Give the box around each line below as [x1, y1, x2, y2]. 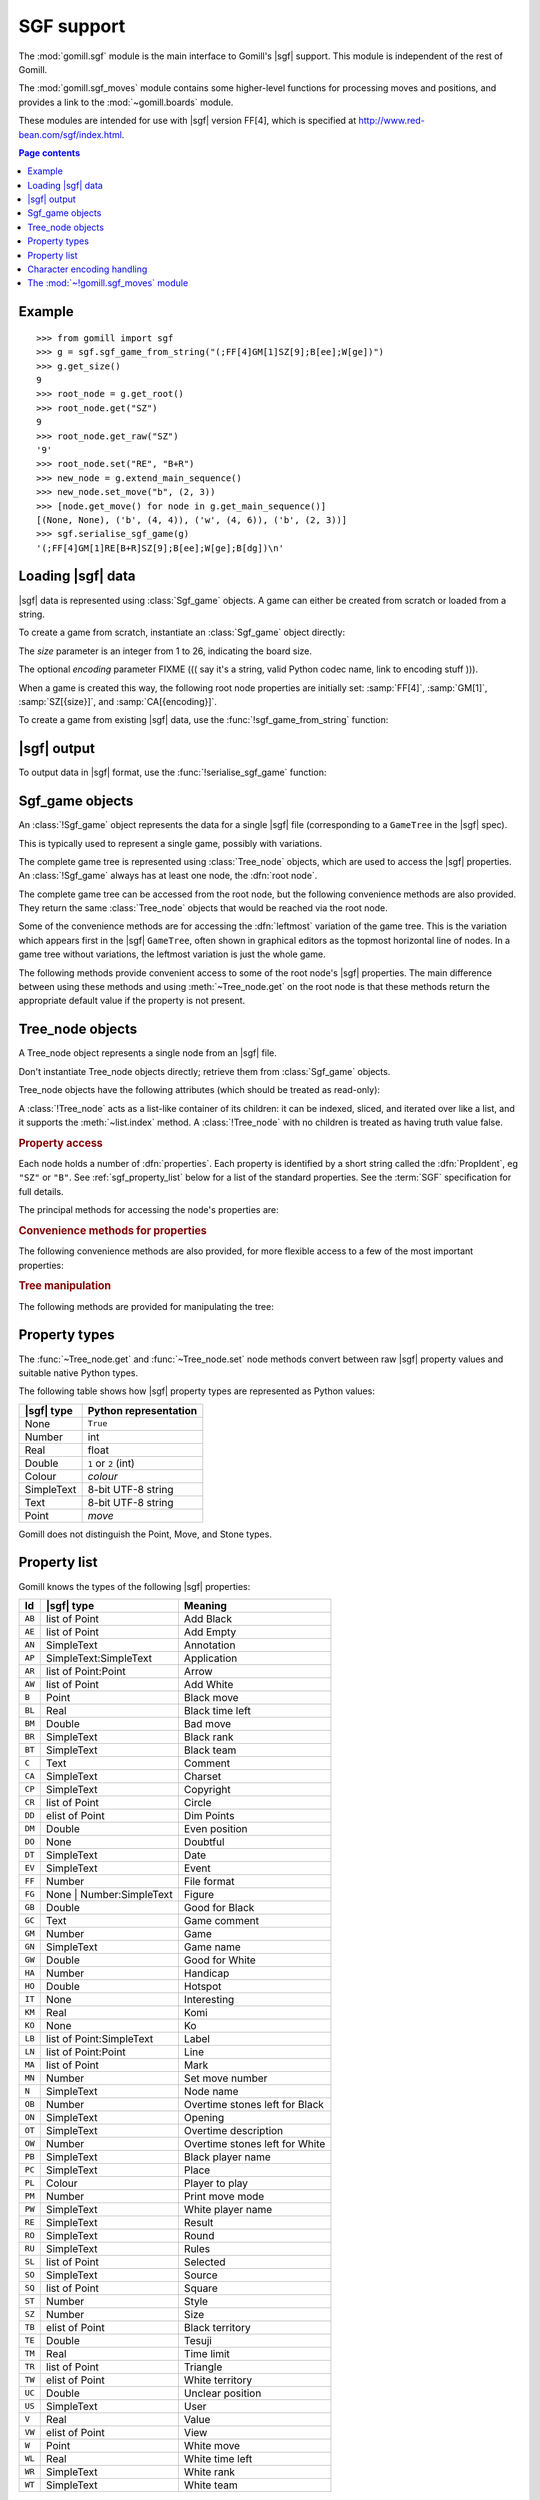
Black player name [183, 2150, 272, 2164]
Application [183, 1651, 238, 1665]
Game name [183, 1940, 242, 1954]
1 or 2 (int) [87, 1456, 135, 1470]
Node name [183, 2084, 239, 2098]
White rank [183, 2465, 235, 2479]
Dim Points [183, 1808, 235, 1822]
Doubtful [183, 1835, 225, 1849]
